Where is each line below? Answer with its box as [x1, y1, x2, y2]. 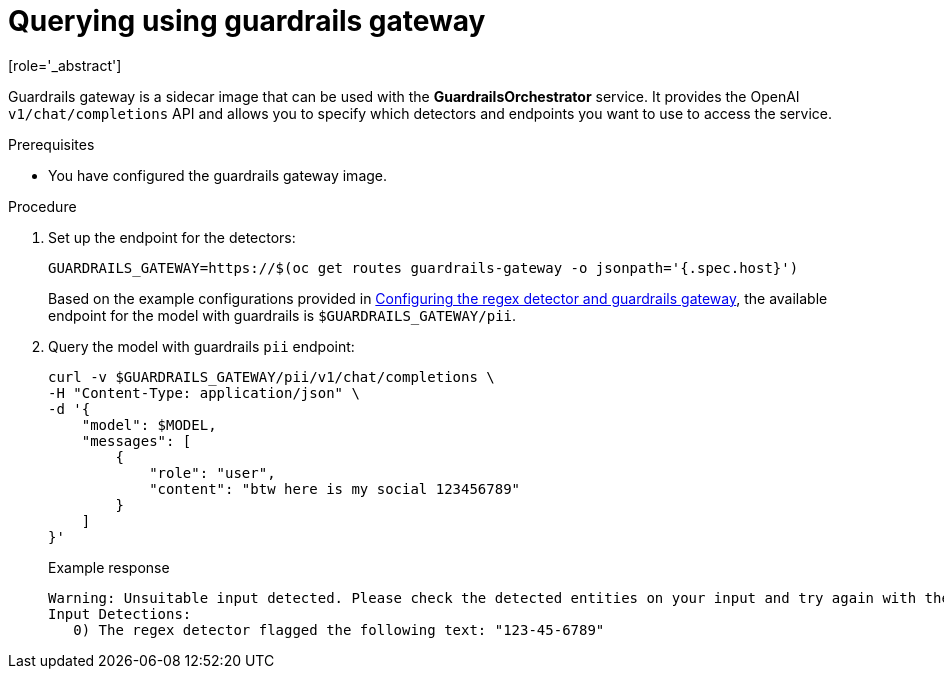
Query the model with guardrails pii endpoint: [48, 337, 355, 355]
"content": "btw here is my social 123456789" [149, 480, 521, 497]
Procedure [8, 197, 77, 215]
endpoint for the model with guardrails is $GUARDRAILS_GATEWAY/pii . [48, 306, 517, 324]
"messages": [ [81, 432, 192, 449]
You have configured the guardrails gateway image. [48, 166, 388, 184]
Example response [48, 558, 170, 576]
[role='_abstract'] [8, 56, 122, 74]
